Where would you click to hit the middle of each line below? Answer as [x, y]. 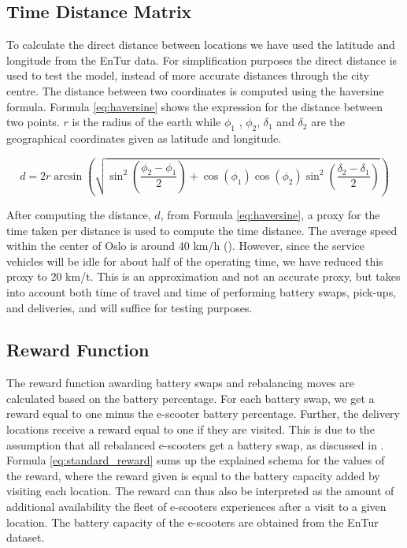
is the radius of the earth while [146, 122]
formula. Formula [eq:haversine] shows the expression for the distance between [195, 106]
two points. [33, 122]
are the [328, 122]
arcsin [68, 176]
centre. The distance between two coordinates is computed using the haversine [195, 90]
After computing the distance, [79, 214]
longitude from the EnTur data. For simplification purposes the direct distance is [202, 60]
